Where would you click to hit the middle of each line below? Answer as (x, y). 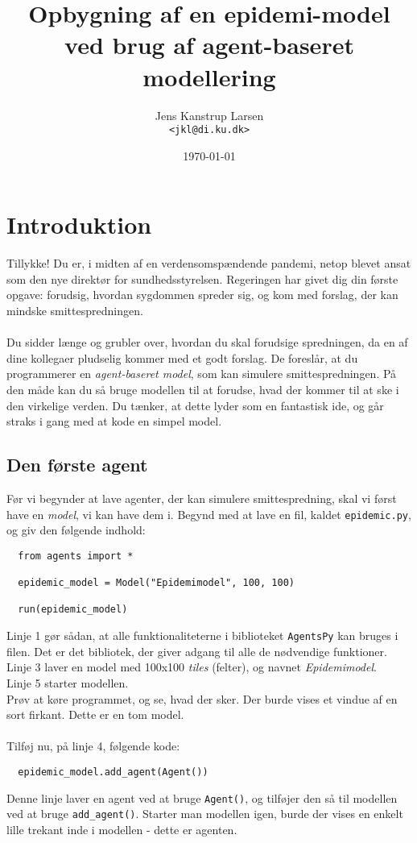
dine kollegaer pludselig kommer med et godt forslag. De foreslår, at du (182, 357)
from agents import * (76, 556)
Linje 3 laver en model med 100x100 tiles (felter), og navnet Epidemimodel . (192, 667)
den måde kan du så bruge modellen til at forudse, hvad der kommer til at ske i (203, 390)
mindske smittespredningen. (75, 311)
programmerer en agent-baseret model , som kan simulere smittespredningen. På (202, 374)
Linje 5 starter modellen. (68, 682)
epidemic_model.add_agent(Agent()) (113, 772)
